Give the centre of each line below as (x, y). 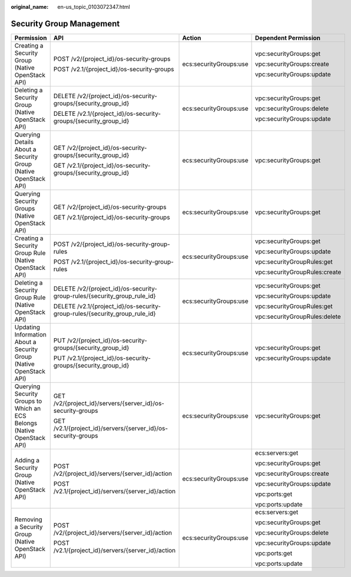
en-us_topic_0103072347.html (94, 7)
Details (24, 142)
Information (30, 334)
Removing (28, 519)
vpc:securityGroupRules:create (298, 272)
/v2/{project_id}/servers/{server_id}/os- (109, 403)
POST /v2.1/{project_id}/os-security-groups (114, 69)
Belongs (26, 423)
